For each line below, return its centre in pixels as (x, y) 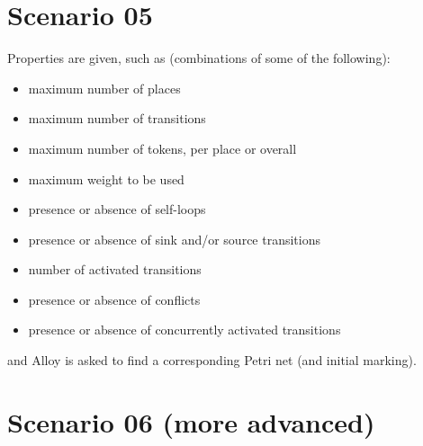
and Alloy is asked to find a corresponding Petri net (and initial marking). (212, 360)
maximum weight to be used (106, 178)
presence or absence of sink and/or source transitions (174, 239)
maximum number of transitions (117, 118)
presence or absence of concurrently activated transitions (184, 330)
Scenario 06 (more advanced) (191, 421)
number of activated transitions (115, 269)
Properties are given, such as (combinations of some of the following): (199, 58)
